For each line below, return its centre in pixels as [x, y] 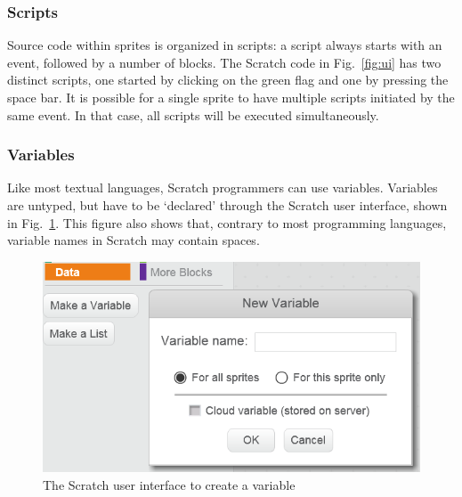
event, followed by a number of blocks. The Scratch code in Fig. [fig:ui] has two [224, 62]
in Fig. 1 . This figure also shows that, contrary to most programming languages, [227, 222]
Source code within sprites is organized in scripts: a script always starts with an [225, 45]
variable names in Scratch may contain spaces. [134, 240]
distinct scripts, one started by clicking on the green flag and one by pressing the [228, 80]
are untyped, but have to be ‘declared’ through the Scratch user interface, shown [227, 205]
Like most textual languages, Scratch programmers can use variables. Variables [223, 187]
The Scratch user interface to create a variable [169, 484]
